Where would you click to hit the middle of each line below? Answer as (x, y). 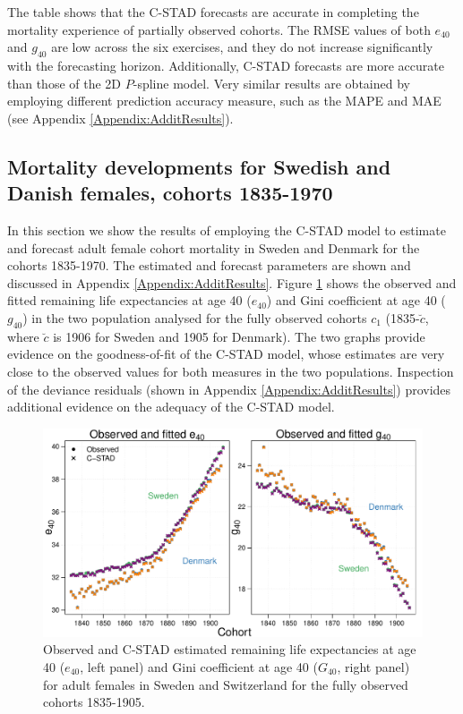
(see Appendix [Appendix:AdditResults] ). (120, 118)
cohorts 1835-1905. (94, 702)
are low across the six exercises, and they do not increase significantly (242, 47)
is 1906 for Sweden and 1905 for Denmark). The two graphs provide (239, 336)
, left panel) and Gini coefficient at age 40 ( (199, 666)
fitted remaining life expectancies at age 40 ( (129, 300)
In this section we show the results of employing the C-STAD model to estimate (227, 229)
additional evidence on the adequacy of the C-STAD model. (171, 407)
